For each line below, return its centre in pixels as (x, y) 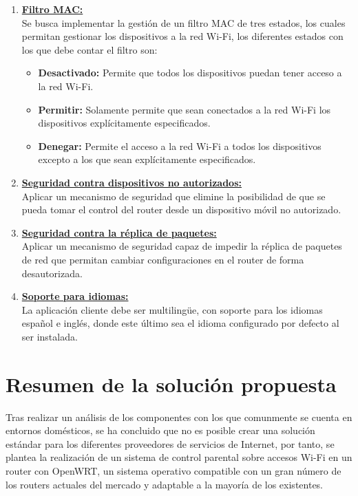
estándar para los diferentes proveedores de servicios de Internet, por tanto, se (170, 443)
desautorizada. (52, 273)
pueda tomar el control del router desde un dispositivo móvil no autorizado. (181, 209)
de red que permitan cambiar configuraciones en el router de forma (163, 259)
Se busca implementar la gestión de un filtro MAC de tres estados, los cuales (183, 22)
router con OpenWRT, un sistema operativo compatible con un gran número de (173, 470)
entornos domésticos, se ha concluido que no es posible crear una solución (160, 430)
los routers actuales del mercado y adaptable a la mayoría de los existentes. (165, 484)
